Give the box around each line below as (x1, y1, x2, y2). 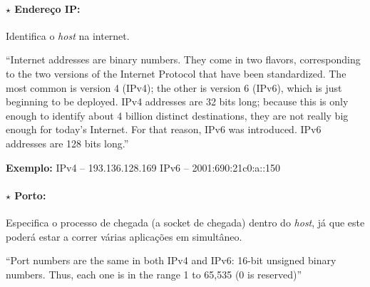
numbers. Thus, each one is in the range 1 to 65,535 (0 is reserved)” (6, 266, 302, 281)
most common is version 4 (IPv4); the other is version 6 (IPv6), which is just (6, 80, 342, 95)
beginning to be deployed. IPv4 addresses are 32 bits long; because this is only (6, 94, 349, 109)
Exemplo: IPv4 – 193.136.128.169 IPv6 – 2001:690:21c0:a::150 (6, 160, 281, 174)
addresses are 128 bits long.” (6, 135, 129, 150)
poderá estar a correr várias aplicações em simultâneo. (6, 229, 242, 244)
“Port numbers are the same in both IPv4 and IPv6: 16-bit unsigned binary (6, 253, 336, 268)
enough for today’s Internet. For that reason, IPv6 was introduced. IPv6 (6, 122, 322, 137)
